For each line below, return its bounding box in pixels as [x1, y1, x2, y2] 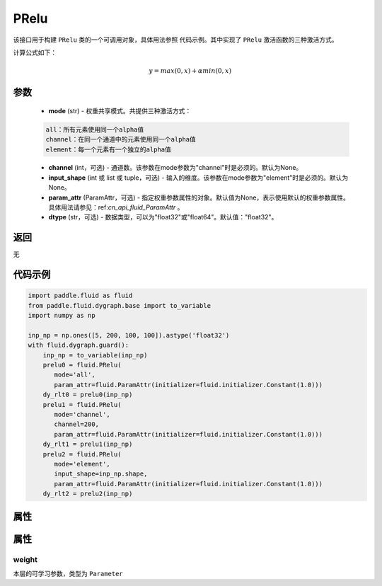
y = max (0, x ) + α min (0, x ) [149, 67, 232, 75]
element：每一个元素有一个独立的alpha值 [45, 145, 171, 154]
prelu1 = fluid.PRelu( [42, 401, 122, 408]
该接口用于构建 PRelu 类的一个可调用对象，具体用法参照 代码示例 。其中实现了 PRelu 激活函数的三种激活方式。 [13, 35, 338, 44]
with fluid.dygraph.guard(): [28, 341, 129, 350]
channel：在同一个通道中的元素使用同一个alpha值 [45, 135, 196, 144]
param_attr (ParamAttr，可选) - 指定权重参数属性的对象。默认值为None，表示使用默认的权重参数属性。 [48, 193, 349, 202]
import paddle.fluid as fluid [28, 292, 133, 300]
